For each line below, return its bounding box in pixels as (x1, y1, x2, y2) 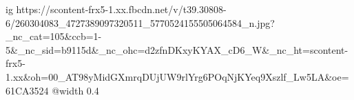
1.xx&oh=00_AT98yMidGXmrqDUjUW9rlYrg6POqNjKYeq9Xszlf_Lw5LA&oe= (6, 69, 349, 83)
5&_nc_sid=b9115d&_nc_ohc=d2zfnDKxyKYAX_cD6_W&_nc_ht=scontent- (6, 42, 348, 57)
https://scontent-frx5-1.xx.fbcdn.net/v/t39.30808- (16, 2, 227, 16)
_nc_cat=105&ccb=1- (6, 29, 102, 43)
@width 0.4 (52, 83, 99, 97)
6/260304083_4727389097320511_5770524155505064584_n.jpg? (6, 15, 275, 30)
